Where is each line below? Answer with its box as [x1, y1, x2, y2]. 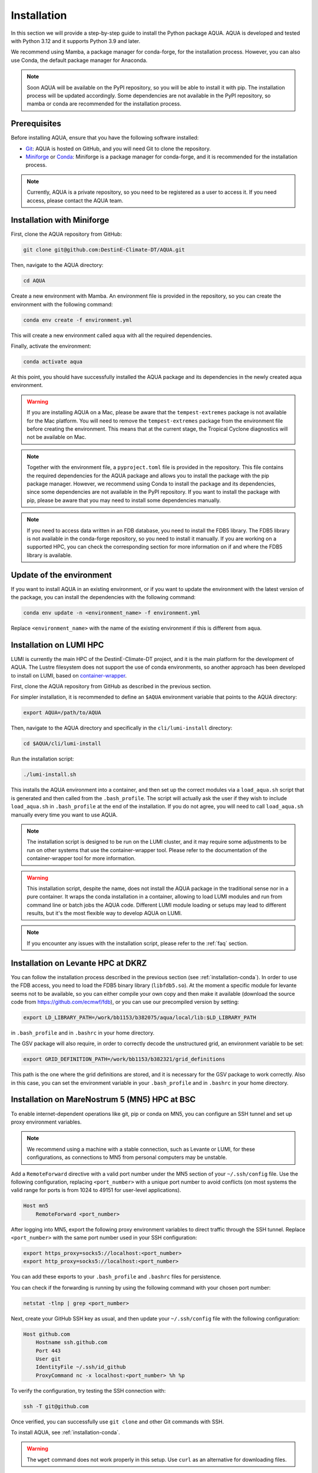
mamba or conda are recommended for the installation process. [26, 100, 182, 107]
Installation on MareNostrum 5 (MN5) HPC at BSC [11, 1095, 196, 1105]
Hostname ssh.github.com [35, 1339, 108, 1346]
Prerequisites [11, 118, 61, 129]
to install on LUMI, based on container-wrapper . [11, 672, 127, 679]
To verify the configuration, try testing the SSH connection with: [11, 1387, 166, 1394]
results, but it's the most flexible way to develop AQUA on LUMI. [26, 910, 183, 917]
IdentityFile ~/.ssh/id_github [35, 1364, 126, 1370]
